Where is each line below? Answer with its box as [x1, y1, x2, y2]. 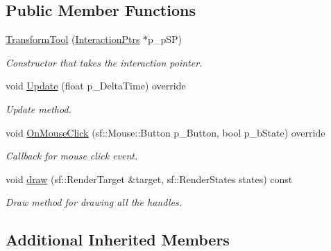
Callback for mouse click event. [6, 148, 138, 163]
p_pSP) [148, 32, 182, 46]
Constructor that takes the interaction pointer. [6, 55, 203, 69]
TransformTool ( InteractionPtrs [6, 32, 140, 46]
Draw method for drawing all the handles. [6, 195, 183, 209]
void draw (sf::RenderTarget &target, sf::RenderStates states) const [6, 171, 293, 186]
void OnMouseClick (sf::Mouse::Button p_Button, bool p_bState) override [6, 125, 325, 139]
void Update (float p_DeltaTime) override [6, 78, 186, 93]
